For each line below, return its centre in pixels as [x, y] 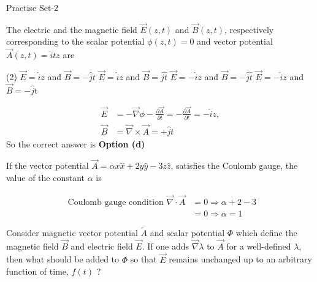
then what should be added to [63, 259]
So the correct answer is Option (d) [76, 143]
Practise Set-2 [32, 7]
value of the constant [46, 177]
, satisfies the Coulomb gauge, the [234, 165]
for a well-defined [259, 246]
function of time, [37, 271]
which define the [266, 233]
